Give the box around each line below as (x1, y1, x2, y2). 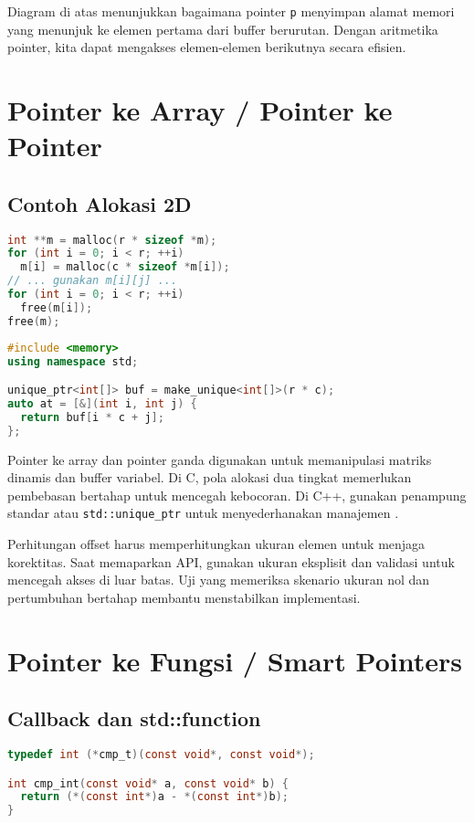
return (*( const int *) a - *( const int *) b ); (20, 790, 289, 804)
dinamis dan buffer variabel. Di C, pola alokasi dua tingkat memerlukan (7, 468, 412, 487)
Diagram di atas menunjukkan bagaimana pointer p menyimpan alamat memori (7, 2, 455, 20)
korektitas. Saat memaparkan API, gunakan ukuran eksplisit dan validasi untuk (7, 552, 455, 571)
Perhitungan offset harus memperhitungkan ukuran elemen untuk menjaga (7, 534, 426, 554)
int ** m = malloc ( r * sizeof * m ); (7, 233, 217, 247)
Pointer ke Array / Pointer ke (7, 91, 393, 129)
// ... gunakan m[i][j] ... (7, 274, 178, 288)
